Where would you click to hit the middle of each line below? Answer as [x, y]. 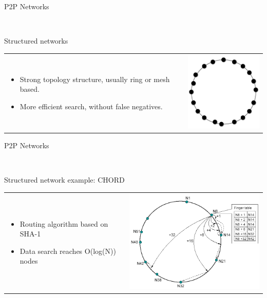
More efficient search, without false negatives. [91, 106]
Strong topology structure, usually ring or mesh [95, 79]
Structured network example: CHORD [64, 180]
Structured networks [36, 41]
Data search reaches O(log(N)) [68, 251]
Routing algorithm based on [64, 223]
